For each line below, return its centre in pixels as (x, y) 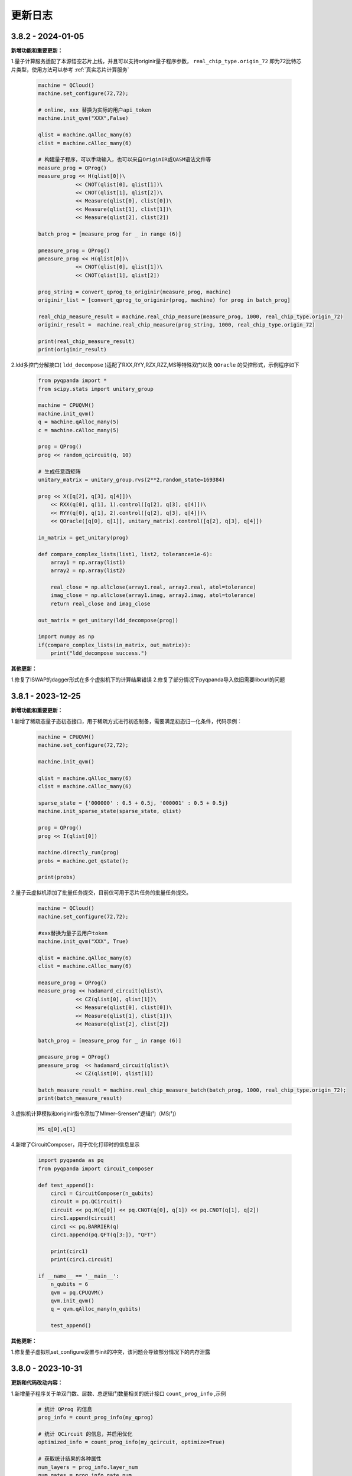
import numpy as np (66, 637)
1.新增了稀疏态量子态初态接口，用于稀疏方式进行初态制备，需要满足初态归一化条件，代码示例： (126, 721)
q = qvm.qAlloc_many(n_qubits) (96, 1309)
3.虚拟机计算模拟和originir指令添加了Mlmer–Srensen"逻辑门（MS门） (95, 1113)
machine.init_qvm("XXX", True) (84, 941)
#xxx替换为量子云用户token (73, 933)
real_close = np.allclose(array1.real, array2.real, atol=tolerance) (153, 587)
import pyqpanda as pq (71, 1160)
